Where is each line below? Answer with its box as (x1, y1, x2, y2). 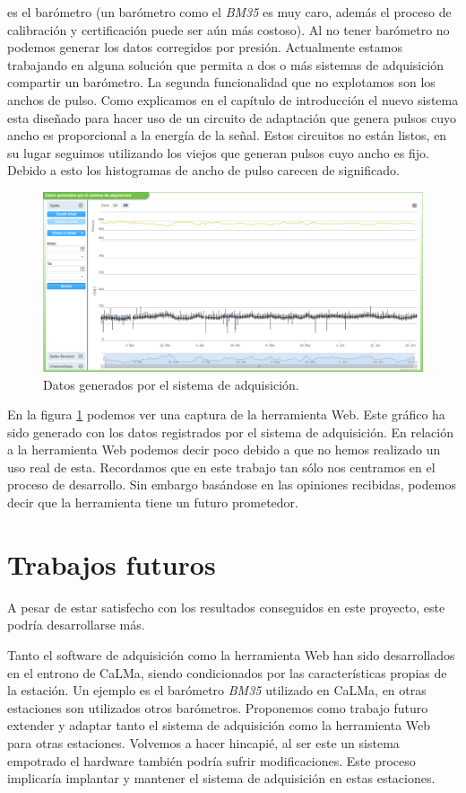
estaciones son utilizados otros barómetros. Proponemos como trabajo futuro (7, 698, 428, 717)
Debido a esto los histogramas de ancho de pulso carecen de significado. (7, 161, 400, 180)
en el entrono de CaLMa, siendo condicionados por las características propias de (7, 663, 447, 682)
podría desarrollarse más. (7, 615, 145, 634)
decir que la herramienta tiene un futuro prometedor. (7, 493, 298, 512)
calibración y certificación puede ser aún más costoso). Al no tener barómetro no (7, 20, 450, 39)
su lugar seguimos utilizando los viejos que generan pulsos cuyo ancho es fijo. (7, 143, 429, 162)
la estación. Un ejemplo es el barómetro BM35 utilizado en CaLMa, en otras (7, 681, 427, 700)
